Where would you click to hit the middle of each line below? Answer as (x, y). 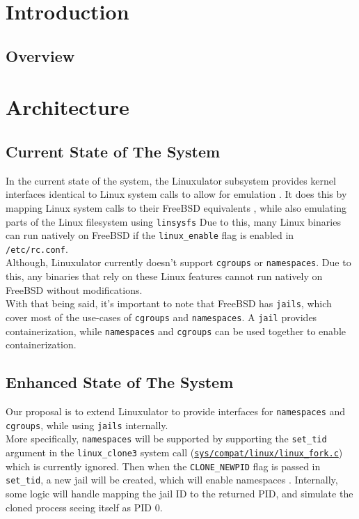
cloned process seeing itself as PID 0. (84, 507)
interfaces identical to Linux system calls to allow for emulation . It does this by (176, 194)
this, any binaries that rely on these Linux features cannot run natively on (164, 276)
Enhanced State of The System (120, 382)
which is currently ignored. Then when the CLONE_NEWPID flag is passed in (163, 466)
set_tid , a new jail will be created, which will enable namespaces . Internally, (172, 480)
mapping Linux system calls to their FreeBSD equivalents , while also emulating (176, 207)
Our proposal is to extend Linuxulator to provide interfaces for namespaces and (176, 411)
